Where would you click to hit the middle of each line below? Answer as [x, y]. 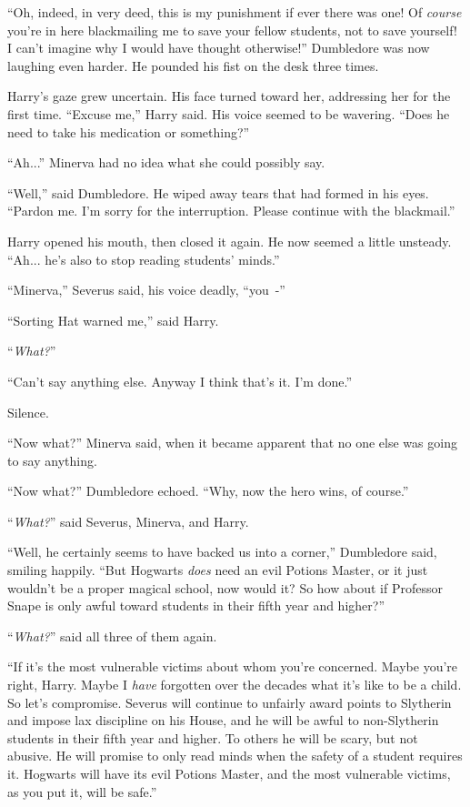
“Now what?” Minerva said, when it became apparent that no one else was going [232, 443]
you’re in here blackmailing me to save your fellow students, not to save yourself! [232, 30]
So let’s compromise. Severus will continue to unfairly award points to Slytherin [230, 702]
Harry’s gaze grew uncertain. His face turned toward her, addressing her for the [229, 96]
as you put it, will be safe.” [82, 791]
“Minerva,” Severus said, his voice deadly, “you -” [146, 290]
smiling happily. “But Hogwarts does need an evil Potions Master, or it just [218, 570]
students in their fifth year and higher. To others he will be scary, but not [213, 737]
